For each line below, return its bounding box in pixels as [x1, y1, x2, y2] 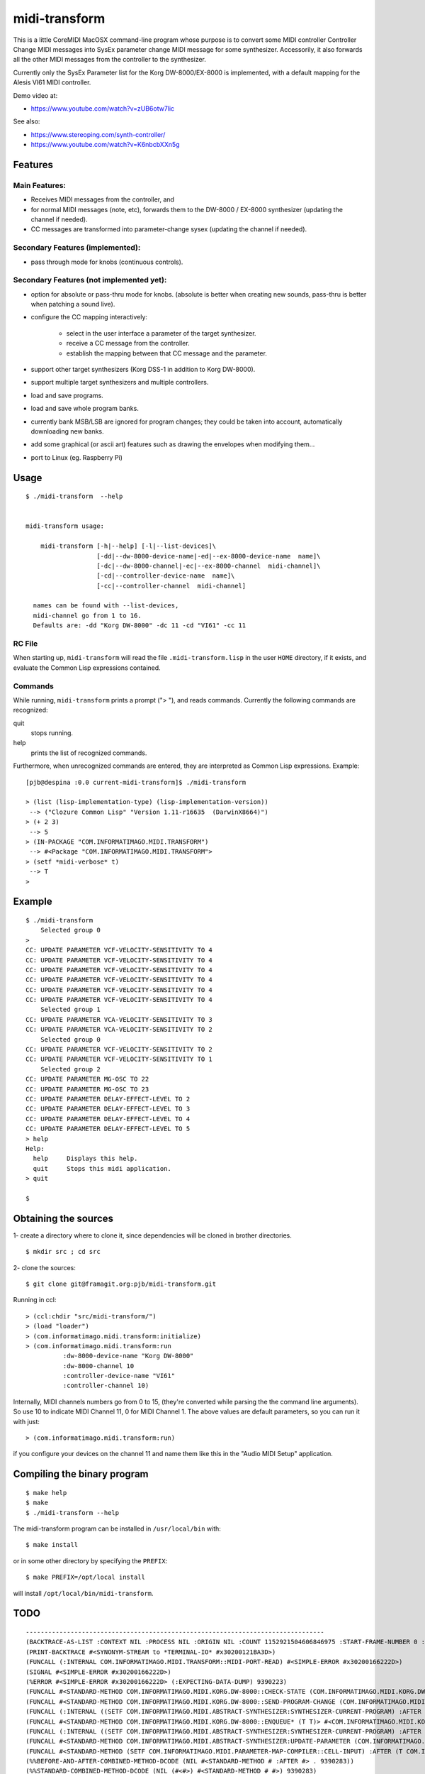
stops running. [30, 729, 74, 737]
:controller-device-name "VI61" [62, 1372, 176, 1380]
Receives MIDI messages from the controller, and [30, 195, 175, 204]
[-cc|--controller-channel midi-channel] [96, 582, 246, 590]
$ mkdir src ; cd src [25, 1247, 101, 1256]
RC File [13, 639, 38, 649]
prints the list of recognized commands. [30, 749, 147, 757]
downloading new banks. [30, 426, 104, 436]
